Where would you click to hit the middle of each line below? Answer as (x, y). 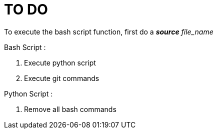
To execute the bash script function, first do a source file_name (109, 31)
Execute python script (60, 62)
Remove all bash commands (70, 109)
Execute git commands (62, 78)
